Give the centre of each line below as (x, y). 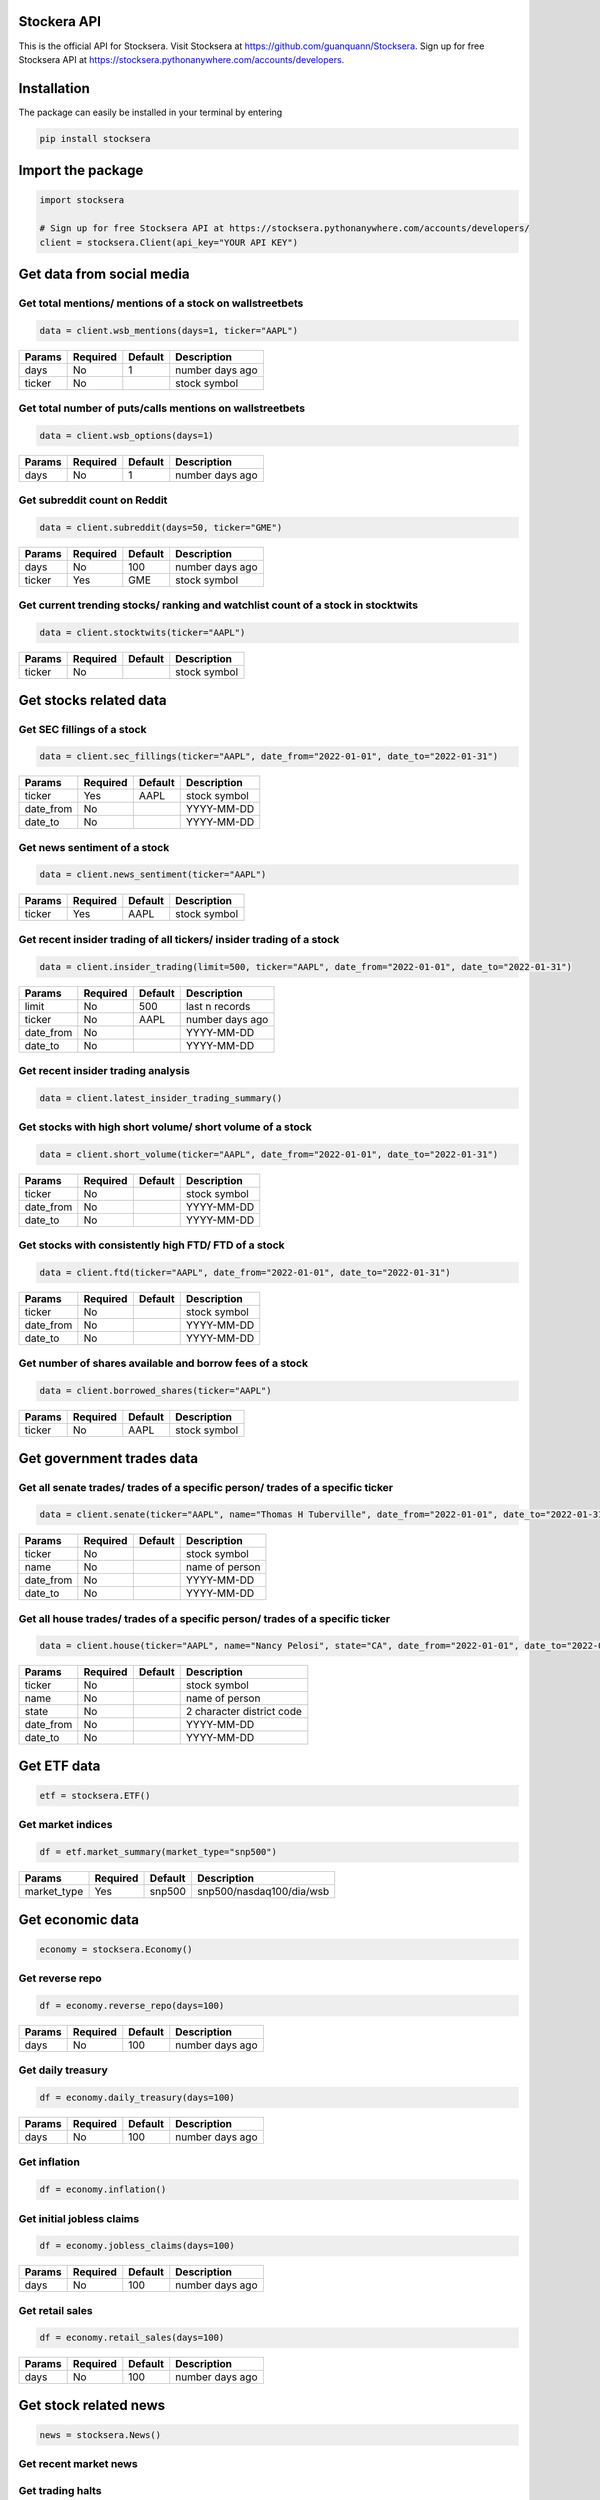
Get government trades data (108, 1458)
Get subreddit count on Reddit (93, 500)
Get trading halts (60, 2490)
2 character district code (243, 1712)
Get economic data (79, 1919)
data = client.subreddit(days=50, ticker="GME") (161, 527)
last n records (218, 1006)
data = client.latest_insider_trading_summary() (161, 1098)
